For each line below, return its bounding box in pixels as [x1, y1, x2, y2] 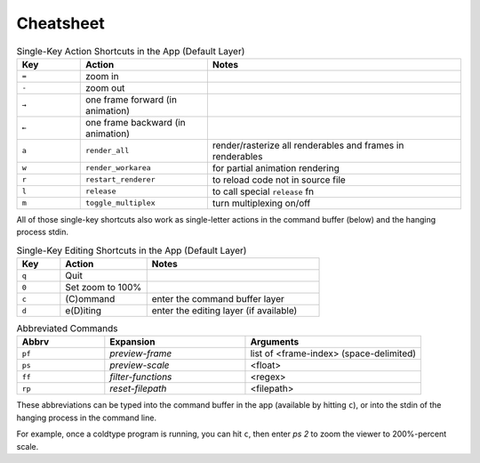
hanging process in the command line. [16, 412, 157, 423]
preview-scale [109, 359, 170, 371]
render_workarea [84, 163, 151, 173]
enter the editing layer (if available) [151, 305, 298, 317]
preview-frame [109, 347, 172, 360]
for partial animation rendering [212, 161, 340, 174]
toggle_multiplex [84, 199, 156, 208]
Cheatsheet [16, 13, 106, 33]
